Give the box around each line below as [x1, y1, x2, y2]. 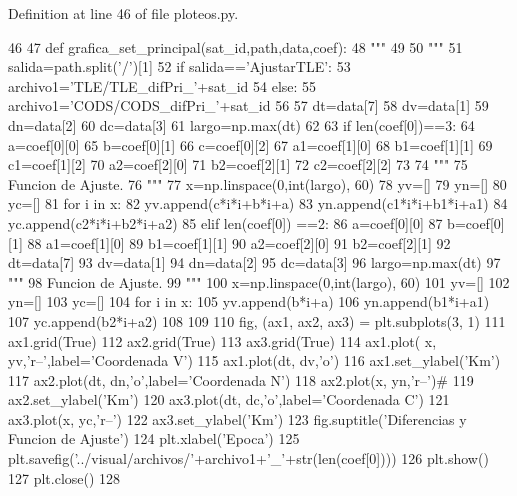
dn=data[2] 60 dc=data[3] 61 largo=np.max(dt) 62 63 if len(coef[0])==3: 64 [8, 114, 475, 135]
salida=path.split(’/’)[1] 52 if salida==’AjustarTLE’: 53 [8, 56, 351, 77]
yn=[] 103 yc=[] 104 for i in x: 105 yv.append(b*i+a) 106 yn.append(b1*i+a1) [8, 291, 490, 312]
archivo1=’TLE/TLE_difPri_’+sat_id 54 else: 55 [8, 75, 317, 96]
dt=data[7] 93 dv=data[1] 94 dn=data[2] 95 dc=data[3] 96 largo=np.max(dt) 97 [8, 252, 501, 273]
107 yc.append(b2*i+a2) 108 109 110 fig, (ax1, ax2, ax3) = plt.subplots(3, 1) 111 [8, 310, 506, 331]
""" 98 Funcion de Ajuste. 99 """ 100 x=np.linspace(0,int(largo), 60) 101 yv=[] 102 [8, 271, 510, 292]
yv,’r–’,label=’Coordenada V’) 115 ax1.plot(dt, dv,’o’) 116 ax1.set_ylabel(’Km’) [8, 350, 501, 371]
